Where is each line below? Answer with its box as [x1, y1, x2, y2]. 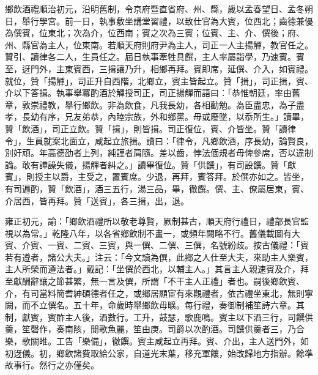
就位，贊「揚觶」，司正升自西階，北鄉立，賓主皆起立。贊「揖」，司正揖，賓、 [5, 74, 313, 87]
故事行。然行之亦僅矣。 [5, 358, 99, 371]
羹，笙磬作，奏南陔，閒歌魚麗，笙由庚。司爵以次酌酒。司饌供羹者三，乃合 [5, 322, 305, 335]
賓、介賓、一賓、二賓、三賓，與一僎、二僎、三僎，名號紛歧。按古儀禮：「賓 [5, 239, 309, 251]
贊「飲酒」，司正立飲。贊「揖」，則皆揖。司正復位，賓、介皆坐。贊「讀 [5, 122, 287, 135]
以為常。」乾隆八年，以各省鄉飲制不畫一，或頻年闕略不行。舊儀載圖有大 [13, 226, 300, 239]
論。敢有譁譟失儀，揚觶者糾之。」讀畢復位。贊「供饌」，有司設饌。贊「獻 [5, 158, 296, 171]
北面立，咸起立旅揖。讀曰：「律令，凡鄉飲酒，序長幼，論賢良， [60, 134, 313, 147]
